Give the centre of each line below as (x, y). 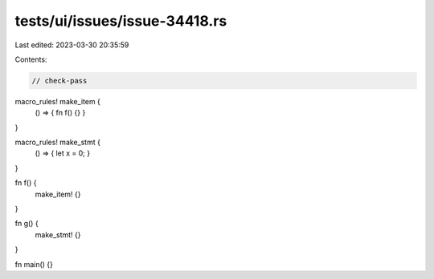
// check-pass (59, 81)
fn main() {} (34, 264)
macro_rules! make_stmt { (57, 142)
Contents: (31, 59)
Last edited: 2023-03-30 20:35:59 (72, 45)
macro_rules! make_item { (57, 101)
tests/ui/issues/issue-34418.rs (121, 21)
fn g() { (27, 224)
